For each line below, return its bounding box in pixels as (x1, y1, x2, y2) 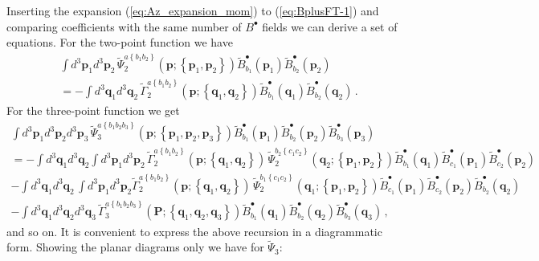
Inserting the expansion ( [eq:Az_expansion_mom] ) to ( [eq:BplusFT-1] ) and (6, 2, 379, 18)
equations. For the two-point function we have (6, 34, 233, 51)
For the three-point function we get (6, 102, 180, 119)
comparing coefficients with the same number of (6, 18, 242, 35)
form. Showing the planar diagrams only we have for (6, 239, 264, 255)
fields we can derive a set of (262, 18, 398, 35)
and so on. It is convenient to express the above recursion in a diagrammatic (6, 222, 382, 239)
